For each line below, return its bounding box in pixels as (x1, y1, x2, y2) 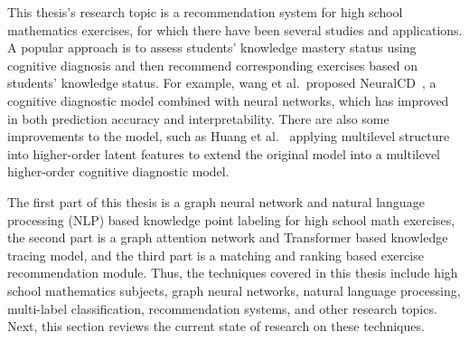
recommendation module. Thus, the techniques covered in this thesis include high (7, 263, 458, 282)
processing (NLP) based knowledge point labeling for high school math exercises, (7, 210, 455, 229)
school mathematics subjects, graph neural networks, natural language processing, (7, 280, 461, 299)
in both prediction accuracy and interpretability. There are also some (7, 109, 389, 128)
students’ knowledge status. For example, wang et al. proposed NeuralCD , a (7, 73, 436, 92)
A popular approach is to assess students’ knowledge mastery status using (7, 38, 417, 57)
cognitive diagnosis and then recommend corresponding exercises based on (7, 55, 418, 74)
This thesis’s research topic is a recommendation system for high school (7, 3, 403, 21)
